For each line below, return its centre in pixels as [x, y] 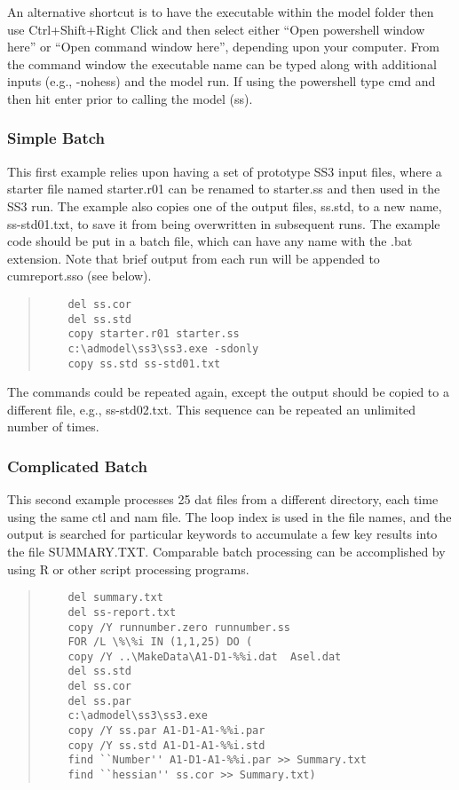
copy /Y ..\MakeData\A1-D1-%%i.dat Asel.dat [205, 656]
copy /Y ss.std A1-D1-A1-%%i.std [166, 745]
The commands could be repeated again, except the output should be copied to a [228, 392]
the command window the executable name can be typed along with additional [222, 63]
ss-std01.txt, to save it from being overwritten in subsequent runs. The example [224, 223]
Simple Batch [56, 138]
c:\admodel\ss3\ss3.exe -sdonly [163, 348]
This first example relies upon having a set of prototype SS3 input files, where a [225, 171]
